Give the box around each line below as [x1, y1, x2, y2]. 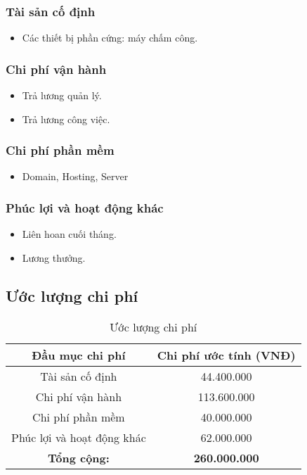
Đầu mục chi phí [32, 346, 126, 363]
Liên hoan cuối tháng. [22, 227, 117, 241]
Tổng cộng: [47, 449, 110, 466]
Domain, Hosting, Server [22, 169, 129, 184]
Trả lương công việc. [22, 111, 110, 126]
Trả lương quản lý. [22, 88, 102, 103]
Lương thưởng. [22, 250, 86, 265]
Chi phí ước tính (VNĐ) [157, 346, 296, 363]
